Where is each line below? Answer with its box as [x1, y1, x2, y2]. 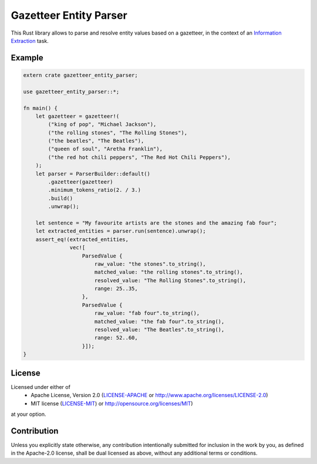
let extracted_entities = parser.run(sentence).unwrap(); [35, 228, 206, 235]
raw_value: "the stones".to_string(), [94, 260, 206, 267]
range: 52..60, [94, 334, 138, 341]
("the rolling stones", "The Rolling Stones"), [48, 129, 188, 136]
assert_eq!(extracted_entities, [35, 236, 129, 243]
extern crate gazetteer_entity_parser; [23, 72, 138, 79]
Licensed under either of [11, 383, 70, 390]
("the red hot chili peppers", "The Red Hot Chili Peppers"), [48, 154, 231, 161]
